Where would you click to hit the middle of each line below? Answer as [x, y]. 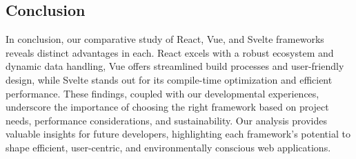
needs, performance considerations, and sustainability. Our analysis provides [166, 120]
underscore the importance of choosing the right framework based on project [167, 107]
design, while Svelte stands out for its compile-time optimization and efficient [169, 79]
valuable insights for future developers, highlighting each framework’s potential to [178, 134]
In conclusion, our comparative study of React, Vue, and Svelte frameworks [165, 39]
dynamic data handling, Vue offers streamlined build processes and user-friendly [175, 66]
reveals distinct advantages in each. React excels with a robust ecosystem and [170, 52]
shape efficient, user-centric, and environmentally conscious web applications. [168, 147]
